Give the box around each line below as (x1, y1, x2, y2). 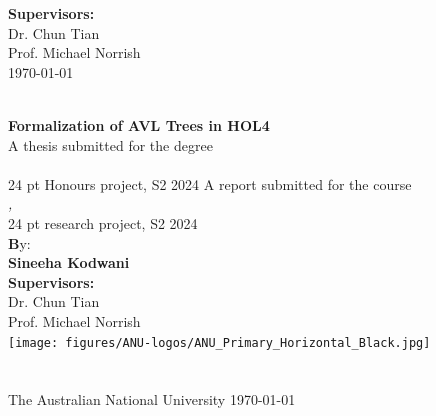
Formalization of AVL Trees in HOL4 (8, 114, 270, 135)
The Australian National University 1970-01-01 (8, 389, 296, 410)
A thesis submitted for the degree (8, 134, 213, 155)
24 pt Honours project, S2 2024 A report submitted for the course (8, 173, 412, 194)
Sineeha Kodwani (8, 252, 130, 273)
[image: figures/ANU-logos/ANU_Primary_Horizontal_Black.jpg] (8, 335, 431, 350)
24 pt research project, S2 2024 (8, 212, 198, 233)
